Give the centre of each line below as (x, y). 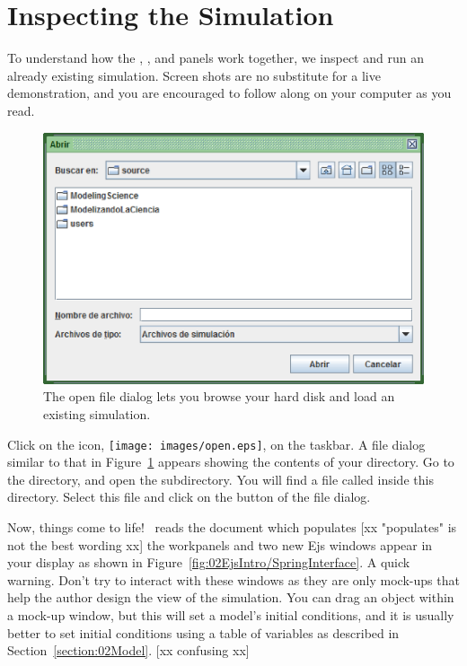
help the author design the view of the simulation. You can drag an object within (231, 597)
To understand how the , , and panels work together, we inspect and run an (216, 58)
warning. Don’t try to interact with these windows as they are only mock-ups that (233, 579)
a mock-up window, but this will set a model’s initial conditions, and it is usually (231, 615)
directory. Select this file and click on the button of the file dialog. (189, 497)
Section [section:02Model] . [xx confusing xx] (128, 650)
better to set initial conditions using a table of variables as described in (203, 632)
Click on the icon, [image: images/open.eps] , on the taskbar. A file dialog (216, 444)
